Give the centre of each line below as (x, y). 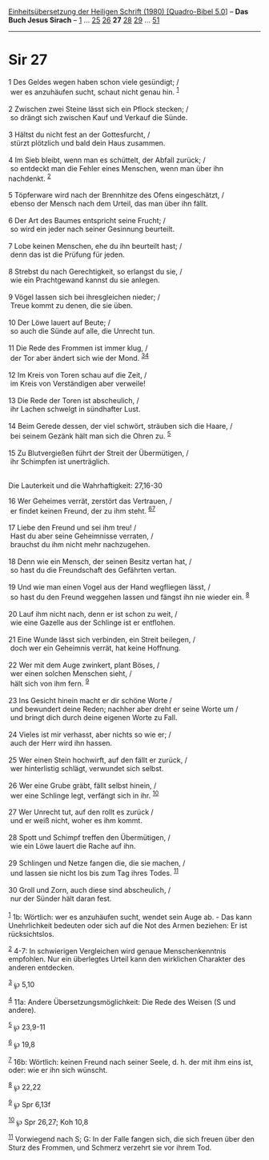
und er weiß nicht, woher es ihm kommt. (76, 821)
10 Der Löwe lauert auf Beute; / (59, 322)
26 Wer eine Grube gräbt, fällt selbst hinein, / (82, 785)
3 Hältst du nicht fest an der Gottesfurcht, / (79, 134)
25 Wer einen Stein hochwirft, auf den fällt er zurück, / (98, 760)
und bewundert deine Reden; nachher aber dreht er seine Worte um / (124, 709)
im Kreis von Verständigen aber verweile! (78, 383)
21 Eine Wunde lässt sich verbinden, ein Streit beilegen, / (102, 639)
